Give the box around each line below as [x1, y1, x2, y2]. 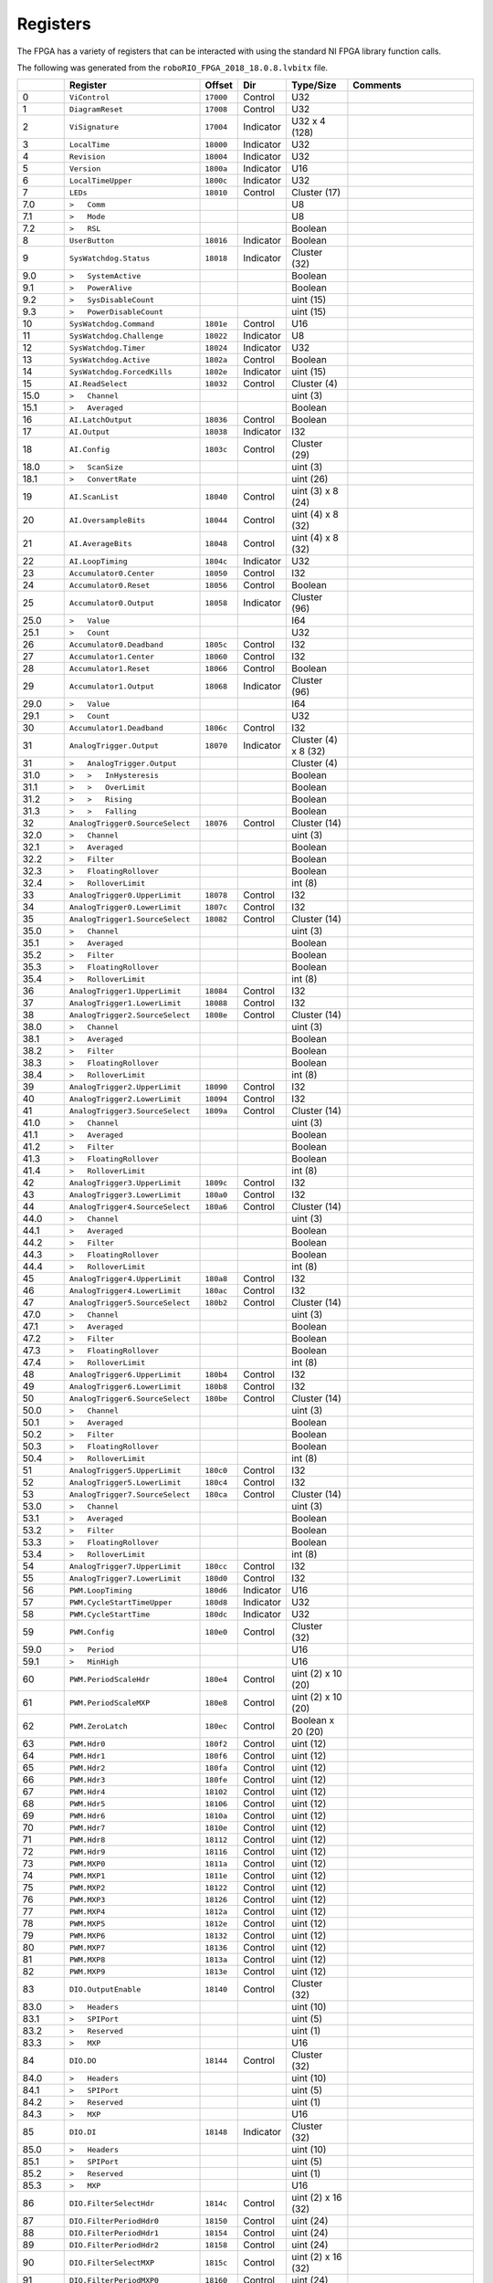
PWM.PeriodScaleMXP [68, 1698, 151, 1708]
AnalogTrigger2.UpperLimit [68, 1082, 182, 1091]
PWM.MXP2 [68, 1882, 106, 1892]
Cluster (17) [291, 186, 341, 199]
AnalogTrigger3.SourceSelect [68, 1106, 191, 1116]
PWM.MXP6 [68, 1931, 106, 1941]
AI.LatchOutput [68, 415, 132, 425]
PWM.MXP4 [68, 1907, 106, 1917]
